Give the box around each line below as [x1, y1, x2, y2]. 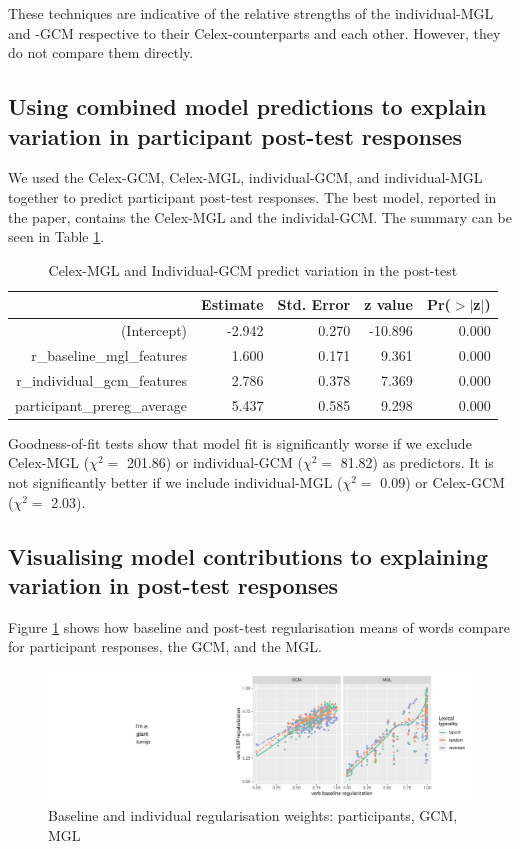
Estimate [201, 294, 264, 315]
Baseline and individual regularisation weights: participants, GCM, [48, 804, 458, 825]
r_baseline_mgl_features [31, 345, 188, 366]
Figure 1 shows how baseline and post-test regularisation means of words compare [8, 616, 510, 637]
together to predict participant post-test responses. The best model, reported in [8, 186, 497, 207]
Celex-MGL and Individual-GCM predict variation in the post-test [48, 259, 458, 280]
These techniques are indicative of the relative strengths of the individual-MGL [8, 3, 494, 23]
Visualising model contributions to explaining [8, 540, 488, 571]
